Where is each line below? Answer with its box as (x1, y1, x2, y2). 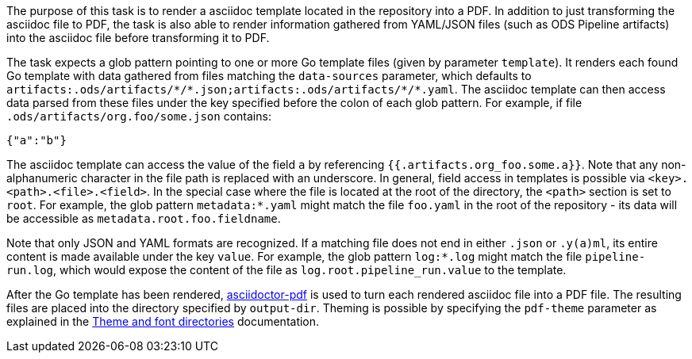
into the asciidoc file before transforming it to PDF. (6, 31, 270, 44)
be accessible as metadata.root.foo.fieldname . (6, 212, 281, 225)
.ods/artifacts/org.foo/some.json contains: (6, 109, 271, 123)
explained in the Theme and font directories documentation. (6, 315, 320, 328)
